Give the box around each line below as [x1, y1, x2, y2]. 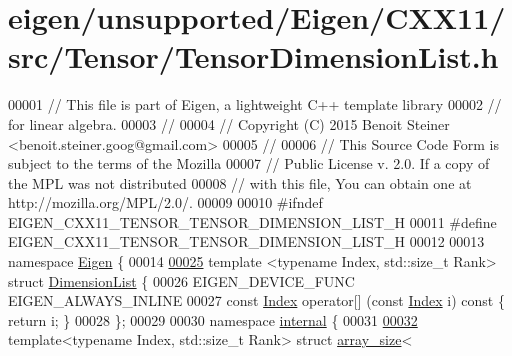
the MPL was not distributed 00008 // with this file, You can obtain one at [8, 172, 472, 193]
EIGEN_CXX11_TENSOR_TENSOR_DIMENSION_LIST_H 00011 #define [8, 211, 497, 232]
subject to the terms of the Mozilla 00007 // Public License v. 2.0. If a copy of [8, 153, 490, 174]
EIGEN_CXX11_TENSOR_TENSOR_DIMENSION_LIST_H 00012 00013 [8, 231, 485, 252]
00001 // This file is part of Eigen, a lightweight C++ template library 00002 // [8, 94, 502, 115]
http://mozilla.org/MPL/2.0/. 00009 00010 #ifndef [8, 192, 323, 213]
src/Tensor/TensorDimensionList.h [8, 36, 499, 77]
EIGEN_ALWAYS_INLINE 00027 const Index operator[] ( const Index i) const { [8, 290, 505, 311]
